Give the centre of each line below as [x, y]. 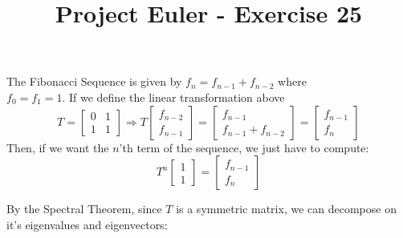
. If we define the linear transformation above [173, 97]
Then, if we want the [58, 147]
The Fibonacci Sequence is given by [94, 81]
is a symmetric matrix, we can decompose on [286, 209]
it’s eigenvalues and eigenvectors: [87, 224]
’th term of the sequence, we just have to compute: [244, 147]
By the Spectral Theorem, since [84, 209]
